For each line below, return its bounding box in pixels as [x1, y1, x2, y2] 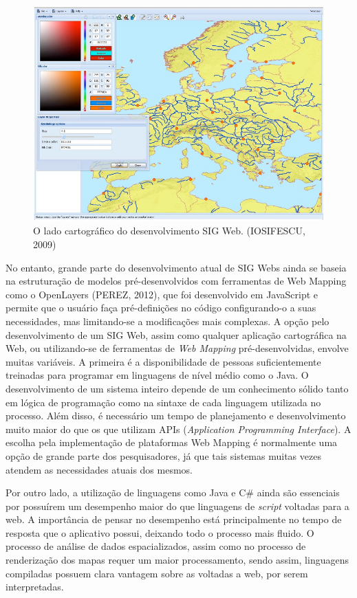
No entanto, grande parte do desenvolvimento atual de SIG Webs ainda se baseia [6, 260, 347, 274]
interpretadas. [6, 579, 64, 594]
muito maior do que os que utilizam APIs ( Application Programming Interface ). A [6, 421, 351, 436]
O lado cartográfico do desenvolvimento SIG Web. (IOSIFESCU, [33, 223, 305, 238]
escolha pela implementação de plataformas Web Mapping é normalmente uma [6, 435, 338, 450]
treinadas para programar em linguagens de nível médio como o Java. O [6, 368, 309, 382]
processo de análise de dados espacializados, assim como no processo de [6, 539, 306, 553]
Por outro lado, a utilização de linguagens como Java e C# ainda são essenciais [6, 485, 340, 500]
